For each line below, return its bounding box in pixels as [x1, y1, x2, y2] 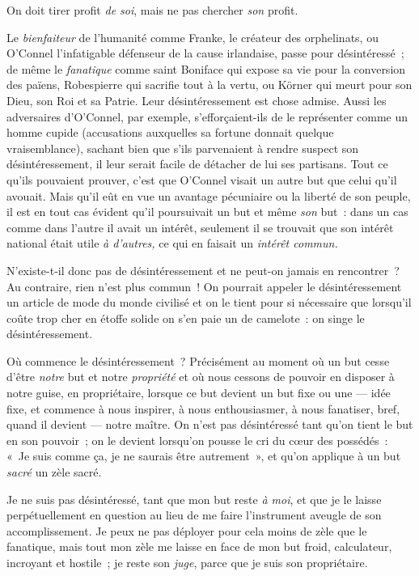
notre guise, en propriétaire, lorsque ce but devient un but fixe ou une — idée [6, 384, 391, 401]
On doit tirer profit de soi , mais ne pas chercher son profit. [6, 2, 298, 18]
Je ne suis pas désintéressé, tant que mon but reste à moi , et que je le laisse [6, 490, 382, 507]
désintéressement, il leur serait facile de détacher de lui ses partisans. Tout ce [6, 155, 388, 172]
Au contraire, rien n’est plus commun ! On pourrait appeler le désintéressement [6, 277, 402, 294]
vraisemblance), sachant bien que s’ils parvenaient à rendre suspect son [6, 139, 359, 156]
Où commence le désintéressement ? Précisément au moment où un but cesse [6, 352, 390, 369]
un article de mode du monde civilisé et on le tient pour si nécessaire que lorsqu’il [6, 294, 412, 311]
